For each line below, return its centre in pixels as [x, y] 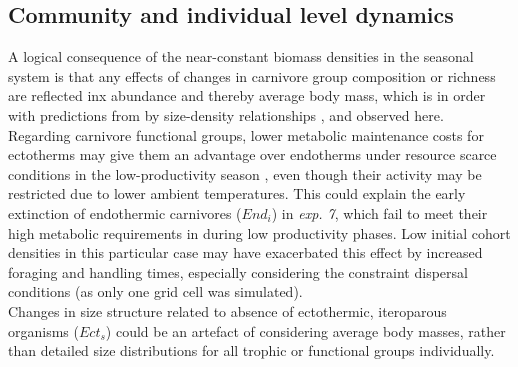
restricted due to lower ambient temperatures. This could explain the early [237, 193]
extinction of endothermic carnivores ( [125, 212]
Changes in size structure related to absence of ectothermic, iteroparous [227, 310]
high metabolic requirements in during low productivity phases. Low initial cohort [259, 232]
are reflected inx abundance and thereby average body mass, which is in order [247, 95]
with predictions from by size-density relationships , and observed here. [226, 114]
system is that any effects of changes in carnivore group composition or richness [252, 75]
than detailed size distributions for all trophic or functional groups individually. [251, 350]
